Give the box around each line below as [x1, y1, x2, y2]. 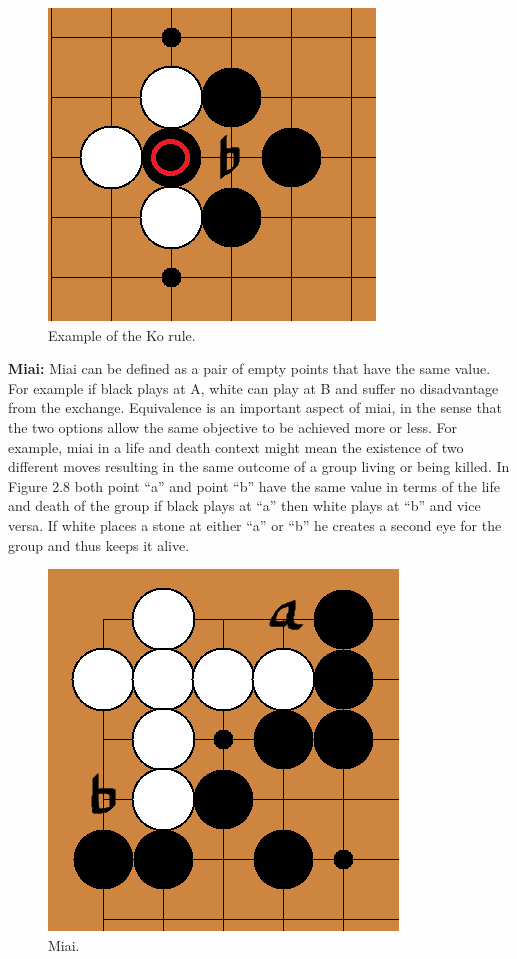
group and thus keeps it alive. [8, 534, 190, 555]
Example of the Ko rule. [48, 324, 196, 345]
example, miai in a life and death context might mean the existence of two [8, 436, 464, 457]
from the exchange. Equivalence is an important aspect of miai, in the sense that [8, 397, 503, 418]
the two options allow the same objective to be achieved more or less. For [8, 416, 457, 437]
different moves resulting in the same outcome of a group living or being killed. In [8, 456, 510, 477]
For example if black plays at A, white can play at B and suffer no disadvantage [8, 377, 499, 398]
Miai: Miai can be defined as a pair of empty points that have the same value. [8, 358, 491, 379]
